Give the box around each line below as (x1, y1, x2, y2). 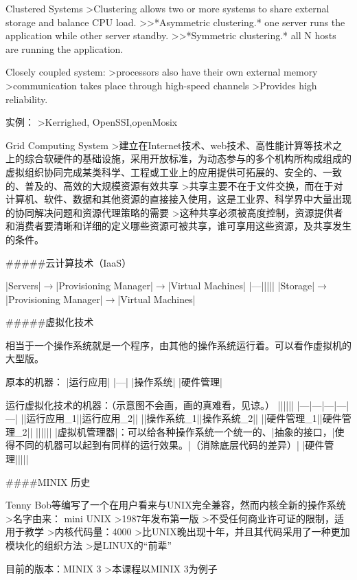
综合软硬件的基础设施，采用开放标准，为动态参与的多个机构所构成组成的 (24, 151, 352, 166)
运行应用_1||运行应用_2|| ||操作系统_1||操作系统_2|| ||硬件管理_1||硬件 (26, 411, 342, 425)
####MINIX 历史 (5, 474, 91, 489)
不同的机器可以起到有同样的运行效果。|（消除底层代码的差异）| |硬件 (14, 438, 325, 452)
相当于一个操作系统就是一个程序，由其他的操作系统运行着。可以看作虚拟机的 (5, 337, 352, 352)
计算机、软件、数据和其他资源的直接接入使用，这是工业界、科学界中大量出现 (5, 192, 352, 206)
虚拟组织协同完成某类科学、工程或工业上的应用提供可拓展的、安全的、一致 (5, 164, 342, 179)
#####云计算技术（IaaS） (5, 255, 132, 269)
